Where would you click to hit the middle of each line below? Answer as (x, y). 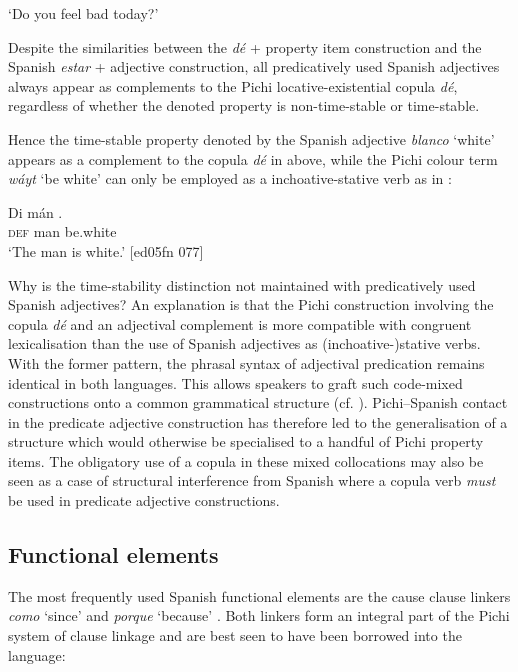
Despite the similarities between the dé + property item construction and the (245, 46)
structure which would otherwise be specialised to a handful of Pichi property (246, 441)
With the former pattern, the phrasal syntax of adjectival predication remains (246, 362)
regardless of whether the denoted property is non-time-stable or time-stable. (244, 105)
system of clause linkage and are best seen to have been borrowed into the (235, 635)
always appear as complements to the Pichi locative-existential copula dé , (233, 85)
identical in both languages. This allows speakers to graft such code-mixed (235, 382)
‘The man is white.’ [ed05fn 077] (106, 250)
